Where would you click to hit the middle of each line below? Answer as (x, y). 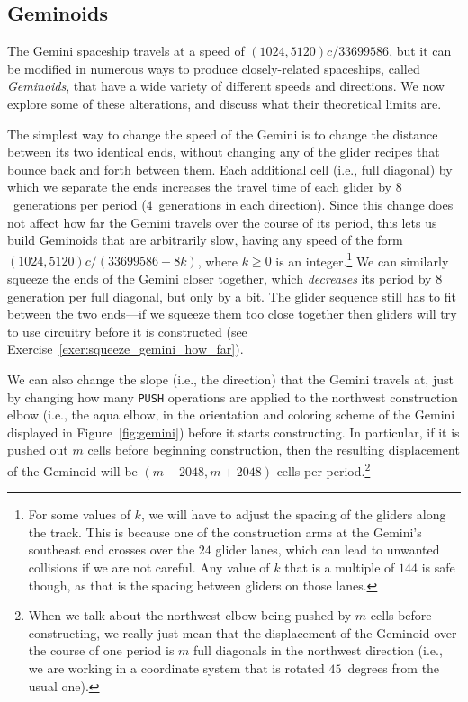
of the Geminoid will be (72, 470)
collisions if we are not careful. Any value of (149, 567)
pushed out (38, 450)
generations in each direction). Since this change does (306, 204)
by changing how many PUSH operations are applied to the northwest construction (233, 396)
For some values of (79, 514)
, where (218, 261)
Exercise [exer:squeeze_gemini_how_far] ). (126, 349)
